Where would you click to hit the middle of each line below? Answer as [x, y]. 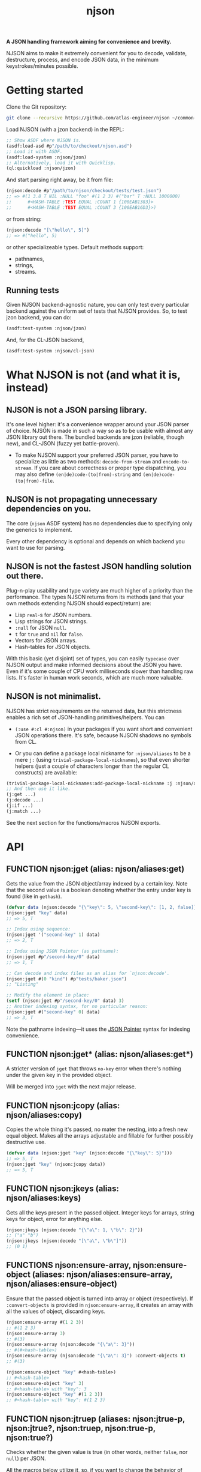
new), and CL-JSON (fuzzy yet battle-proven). [63, 444]
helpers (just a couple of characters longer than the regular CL [92, 766]
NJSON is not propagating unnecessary [82, 499]
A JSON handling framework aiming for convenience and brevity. [89, 42]
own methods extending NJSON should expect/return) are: [79, 603]
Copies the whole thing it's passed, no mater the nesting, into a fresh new [97, 1129]
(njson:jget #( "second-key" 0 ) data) [53, 1012]
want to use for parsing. [36, 547]
